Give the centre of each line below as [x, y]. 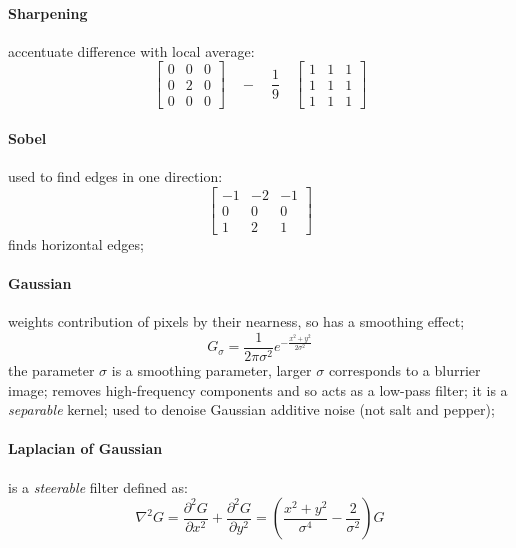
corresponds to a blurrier [404, 370]
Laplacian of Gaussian [85, 448]
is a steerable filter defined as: [98, 486]
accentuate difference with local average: [131, 50]
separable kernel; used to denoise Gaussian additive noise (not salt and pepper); [251, 409]
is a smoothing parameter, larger [211, 370]
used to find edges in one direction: [115, 176]
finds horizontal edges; [76, 243]
